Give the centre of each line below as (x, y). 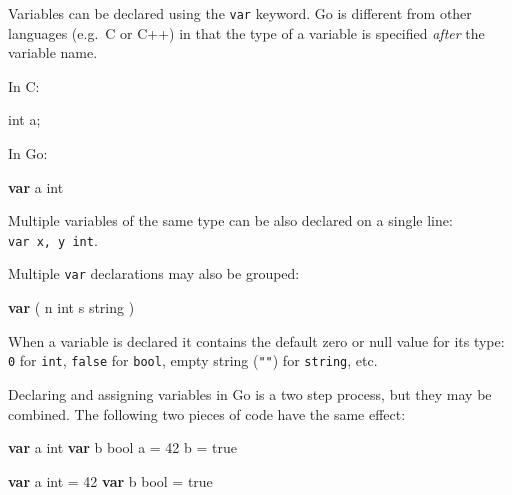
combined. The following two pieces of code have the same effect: (207, 413)
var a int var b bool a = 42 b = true (122, 447)
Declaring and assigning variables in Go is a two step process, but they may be (250, 393)
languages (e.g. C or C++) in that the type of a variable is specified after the (246, 32)
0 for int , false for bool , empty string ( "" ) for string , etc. (193, 360)
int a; (24, 119)
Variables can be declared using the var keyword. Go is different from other (240, 13)
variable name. (53, 52)
